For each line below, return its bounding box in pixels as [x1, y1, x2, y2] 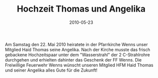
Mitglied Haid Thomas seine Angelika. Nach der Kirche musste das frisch [5, 47, 151, 52]
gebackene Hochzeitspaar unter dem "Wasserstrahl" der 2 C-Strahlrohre [5, 52, 150, 58]
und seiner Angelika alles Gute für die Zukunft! [5, 67, 98, 73]
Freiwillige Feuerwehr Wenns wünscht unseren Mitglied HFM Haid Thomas [5, 62, 154, 68]
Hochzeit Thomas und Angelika [16, 3, 146, 15]
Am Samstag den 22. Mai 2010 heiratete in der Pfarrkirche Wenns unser [5, 41, 148, 47]
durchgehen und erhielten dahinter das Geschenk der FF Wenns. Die [5, 57, 142, 62]
